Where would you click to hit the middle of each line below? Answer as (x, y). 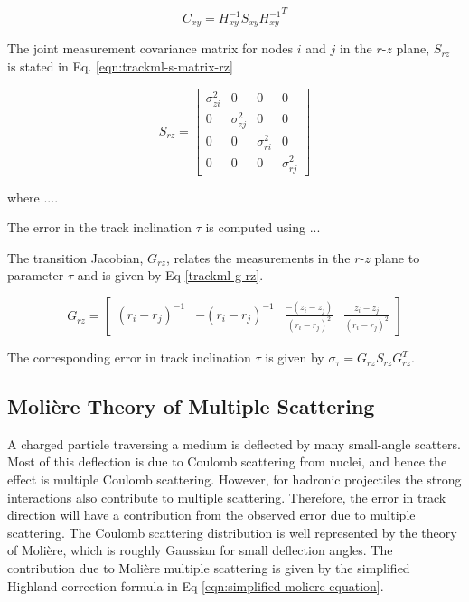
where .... (33, 197)
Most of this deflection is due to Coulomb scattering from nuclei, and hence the (227, 461)
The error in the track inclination (99, 227)
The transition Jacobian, (75, 257)
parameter (36, 275)
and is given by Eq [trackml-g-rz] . (170, 275)
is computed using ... (263, 227)
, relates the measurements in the (258, 257)
